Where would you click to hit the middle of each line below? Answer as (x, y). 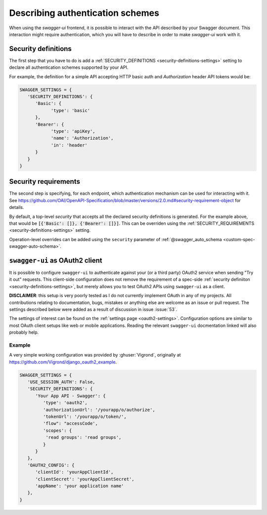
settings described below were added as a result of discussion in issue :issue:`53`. (93, 309)
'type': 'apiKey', (73, 131)
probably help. (24, 332)
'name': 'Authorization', (82, 138)
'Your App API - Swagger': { (70, 396)
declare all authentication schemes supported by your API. (69, 67)
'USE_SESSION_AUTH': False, (62, 382)
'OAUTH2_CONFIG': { (51, 465)
